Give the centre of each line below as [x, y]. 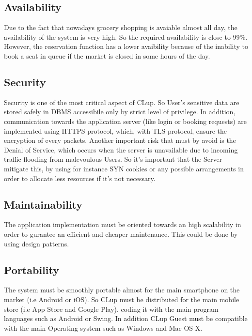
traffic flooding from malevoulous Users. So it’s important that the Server [113, 159]
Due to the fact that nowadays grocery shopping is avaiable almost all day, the [121, 27]
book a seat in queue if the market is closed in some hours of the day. [107, 55]
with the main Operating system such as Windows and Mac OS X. [103, 328]
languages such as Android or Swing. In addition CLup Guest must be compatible [126, 318]
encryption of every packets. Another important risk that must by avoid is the [120, 140]
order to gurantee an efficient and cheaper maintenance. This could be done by [121, 234]
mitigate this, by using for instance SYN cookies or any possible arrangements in [124, 168]
